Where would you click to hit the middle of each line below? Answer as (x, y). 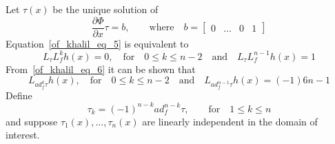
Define (19, 95)
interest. (23, 135)
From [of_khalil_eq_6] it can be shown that (101, 69)
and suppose (32, 121)
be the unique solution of (105, 9)
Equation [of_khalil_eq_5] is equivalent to (97, 43)
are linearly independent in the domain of (230, 121)
